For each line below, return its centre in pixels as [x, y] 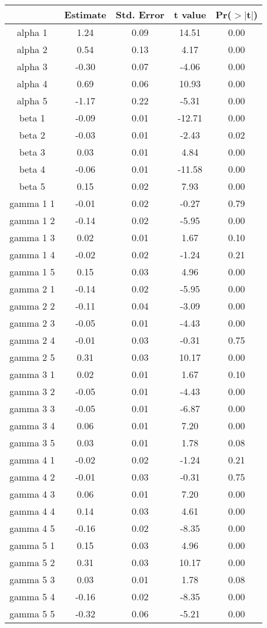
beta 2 [32, 135]
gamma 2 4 [32, 340]
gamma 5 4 [32, 596]
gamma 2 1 [32, 289]
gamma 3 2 [32, 391]
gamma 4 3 [32, 494]
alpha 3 [32, 66]
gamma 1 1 [32, 203]
